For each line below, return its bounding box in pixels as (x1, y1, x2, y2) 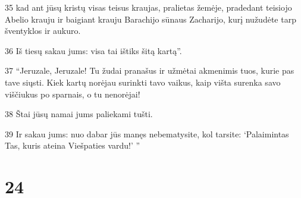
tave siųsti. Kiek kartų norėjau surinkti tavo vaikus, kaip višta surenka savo (5, 76, 281, 88)
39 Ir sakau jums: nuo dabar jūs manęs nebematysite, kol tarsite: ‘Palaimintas (5, 127, 289, 140)
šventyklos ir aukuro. (5, 24, 81, 37)
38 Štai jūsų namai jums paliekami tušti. (5, 108, 153, 120)
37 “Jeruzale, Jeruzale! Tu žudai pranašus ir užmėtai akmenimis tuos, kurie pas (5, 64, 294, 77)
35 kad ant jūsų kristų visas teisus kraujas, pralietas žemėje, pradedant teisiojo (5, 1, 292, 13)
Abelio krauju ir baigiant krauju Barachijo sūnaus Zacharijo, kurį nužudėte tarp (5, 12, 296, 25)
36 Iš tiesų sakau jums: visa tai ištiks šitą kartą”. (5, 44, 182, 56)
